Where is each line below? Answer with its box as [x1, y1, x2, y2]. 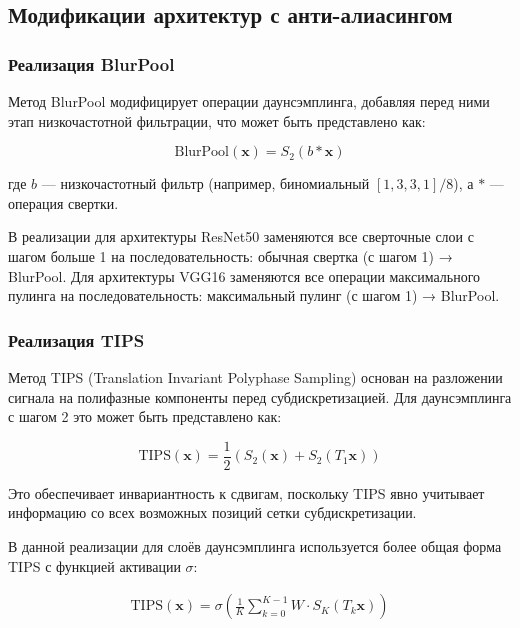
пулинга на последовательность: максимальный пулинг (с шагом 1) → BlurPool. [8, 285, 500, 306]
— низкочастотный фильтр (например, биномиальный [41, 173, 370, 194]
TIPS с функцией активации [8, 555, 181, 576]
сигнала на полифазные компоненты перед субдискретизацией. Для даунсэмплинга [8, 386, 512, 407]
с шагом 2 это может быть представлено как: [8, 406, 282, 427]
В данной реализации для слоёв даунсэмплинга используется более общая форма [8, 536, 502, 556]
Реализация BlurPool [8, 51, 175, 76]
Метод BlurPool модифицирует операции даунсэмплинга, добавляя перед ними [8, 91, 490, 111]
